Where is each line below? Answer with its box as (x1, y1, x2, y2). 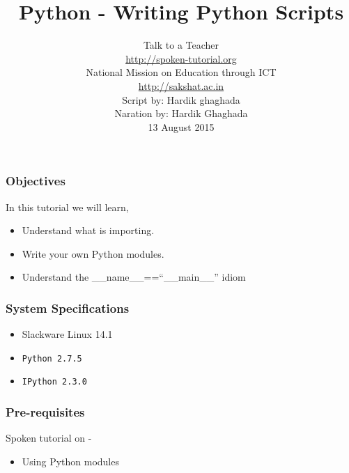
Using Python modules (22, 453, 119, 468)
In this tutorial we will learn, (6, 199, 129, 214)
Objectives (6, 172, 65, 189)
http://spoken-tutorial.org (125, 51, 237, 65)
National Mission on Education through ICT (86, 65, 277, 79)
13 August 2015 (148, 119, 215, 134)
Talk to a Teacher (143, 38, 219, 52)
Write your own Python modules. (22, 246, 164, 261)
